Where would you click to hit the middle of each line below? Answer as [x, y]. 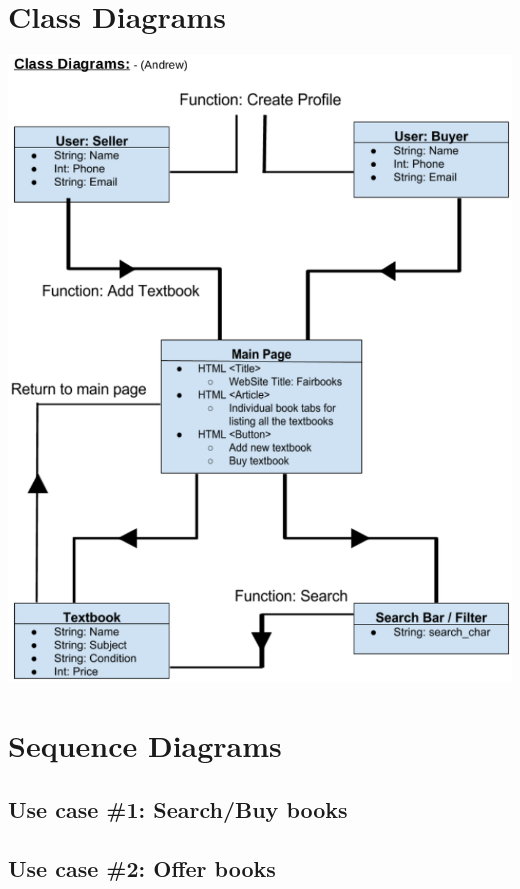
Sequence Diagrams [145, 745]
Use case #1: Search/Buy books [178, 808]
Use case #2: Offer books [142, 867]
